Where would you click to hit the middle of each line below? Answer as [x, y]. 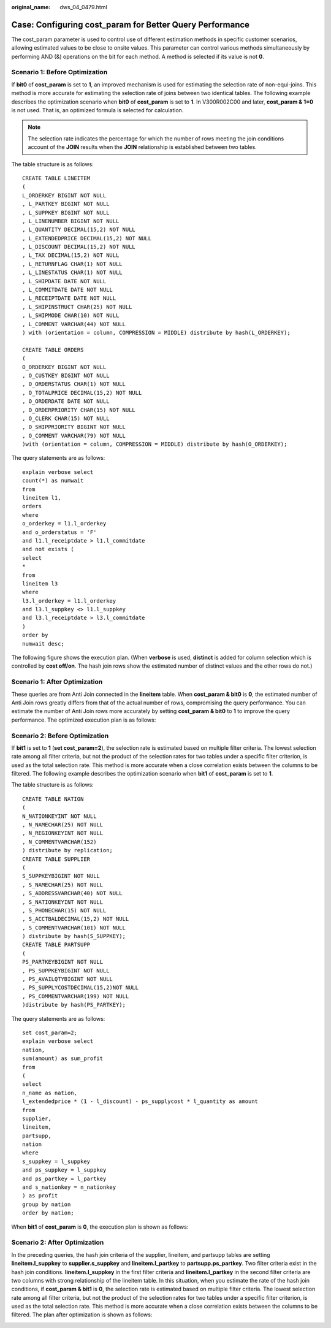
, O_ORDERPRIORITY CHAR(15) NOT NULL [79, 410]
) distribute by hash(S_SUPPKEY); [74, 936]
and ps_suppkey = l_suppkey [64, 1170]
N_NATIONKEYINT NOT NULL [59, 816]
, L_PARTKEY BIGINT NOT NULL [66, 204]
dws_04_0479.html [83, 7]
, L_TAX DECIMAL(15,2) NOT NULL [71, 255]
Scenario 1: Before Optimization [59, 72]
